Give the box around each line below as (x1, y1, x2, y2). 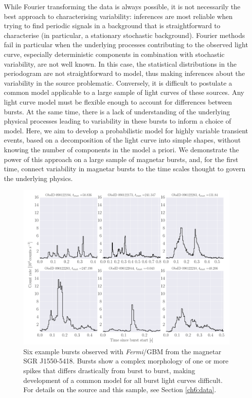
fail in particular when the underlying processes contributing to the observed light (4, 39, 248, 50)
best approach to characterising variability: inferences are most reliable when (4, 11, 233, 21)
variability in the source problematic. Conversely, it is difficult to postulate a (4, 77, 233, 88)
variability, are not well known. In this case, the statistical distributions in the (4, 58, 237, 69)
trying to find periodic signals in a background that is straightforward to (4, 20, 220, 31)
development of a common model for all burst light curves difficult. (23, 375, 223, 385)
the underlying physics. (4, 173, 73, 183)
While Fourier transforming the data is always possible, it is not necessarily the (4, 1, 240, 11)
